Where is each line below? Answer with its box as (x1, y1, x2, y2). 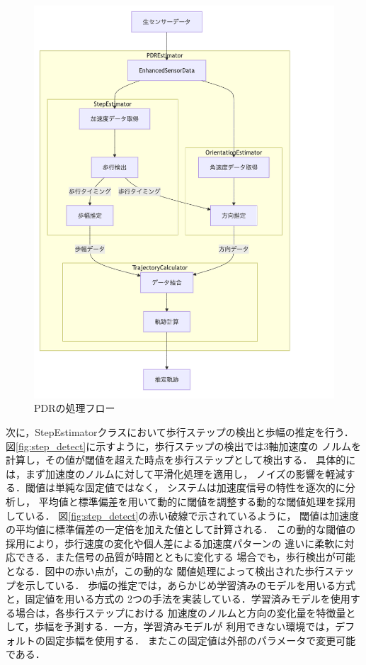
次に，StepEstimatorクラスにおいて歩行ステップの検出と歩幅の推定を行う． (6, 424, 354, 439)
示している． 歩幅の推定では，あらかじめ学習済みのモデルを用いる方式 (25, 577, 356, 592)
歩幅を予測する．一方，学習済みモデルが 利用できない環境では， (34, 619, 336, 634)
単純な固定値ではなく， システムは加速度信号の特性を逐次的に (55, 480, 345, 495)
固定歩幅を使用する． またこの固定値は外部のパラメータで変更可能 (45, 632, 356, 647)
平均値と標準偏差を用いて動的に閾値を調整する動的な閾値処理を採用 (38, 493, 356, 508)
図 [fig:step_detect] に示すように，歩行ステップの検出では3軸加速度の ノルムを (6, 438, 361, 453)
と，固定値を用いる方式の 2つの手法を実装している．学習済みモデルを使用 (6, 591, 350, 606)
